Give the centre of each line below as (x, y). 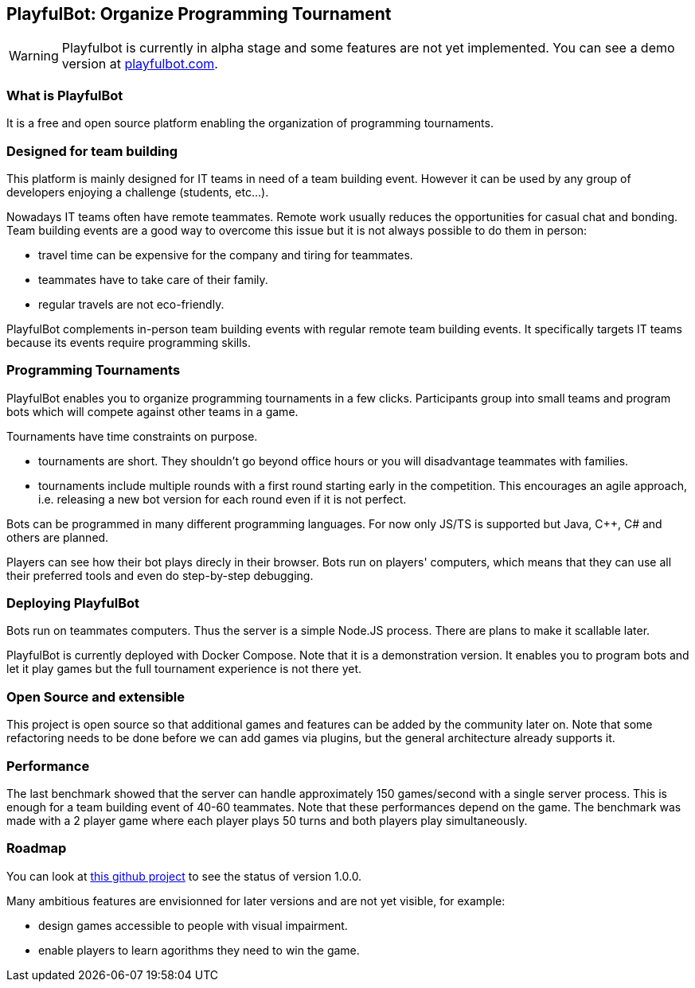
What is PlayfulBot (65, 95)
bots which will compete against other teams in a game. (152, 411)
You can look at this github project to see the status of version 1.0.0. (184, 876)
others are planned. (58, 537)
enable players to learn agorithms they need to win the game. (199, 950)
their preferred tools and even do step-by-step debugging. (160, 575)
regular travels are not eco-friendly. (131, 304)
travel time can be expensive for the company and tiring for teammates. (226, 255)
